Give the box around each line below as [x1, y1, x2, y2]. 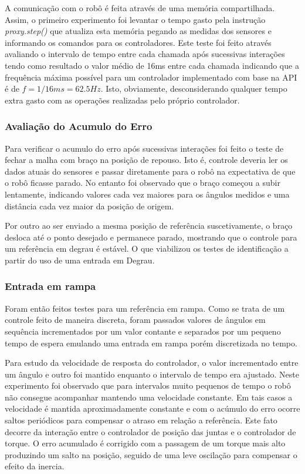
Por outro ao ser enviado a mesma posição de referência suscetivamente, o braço [5, 219, 293, 232]
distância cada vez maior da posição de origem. [5, 199, 174, 212]
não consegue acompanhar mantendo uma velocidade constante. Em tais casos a [5, 390, 293, 403]
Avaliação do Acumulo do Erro [5, 119, 152, 133]
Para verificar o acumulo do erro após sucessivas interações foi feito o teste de [5, 142, 284, 154]
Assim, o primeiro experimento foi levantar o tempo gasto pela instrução [5, 13, 266, 25]
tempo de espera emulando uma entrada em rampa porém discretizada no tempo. [5, 336, 297, 349]
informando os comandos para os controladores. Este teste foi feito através [5, 36, 272, 48]
